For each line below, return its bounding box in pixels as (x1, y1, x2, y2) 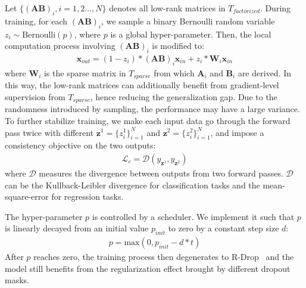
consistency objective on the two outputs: (5, 139, 156, 151)
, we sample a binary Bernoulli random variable (101, 14, 275, 27)
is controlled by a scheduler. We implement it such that (92, 210, 295, 222)
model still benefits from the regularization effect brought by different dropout (5, 262, 291, 274)
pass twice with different (5, 126, 94, 138)
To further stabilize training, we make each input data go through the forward (5, 114, 291, 126)
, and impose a (210, 126, 264, 138)
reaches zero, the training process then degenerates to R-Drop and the (33, 250, 294, 263)
